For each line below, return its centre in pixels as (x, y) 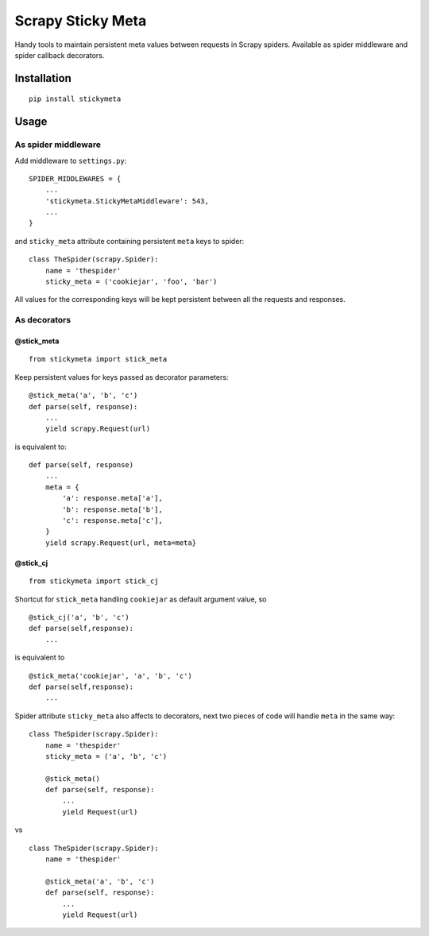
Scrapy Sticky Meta (81, 21)
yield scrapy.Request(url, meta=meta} (121, 543)
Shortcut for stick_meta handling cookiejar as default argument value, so (141, 599)
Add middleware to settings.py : (71, 161)
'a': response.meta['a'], (112, 498)
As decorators (43, 320)
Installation (43, 78)
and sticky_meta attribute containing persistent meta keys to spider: (129, 241)
